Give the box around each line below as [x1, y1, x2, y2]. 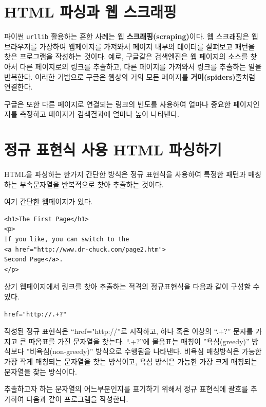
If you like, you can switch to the [4, 236, 129, 243]
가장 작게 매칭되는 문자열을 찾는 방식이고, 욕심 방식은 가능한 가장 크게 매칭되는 [4, 356, 258, 366]
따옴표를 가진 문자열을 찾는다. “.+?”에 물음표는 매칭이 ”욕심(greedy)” [28, 335, 250, 346]
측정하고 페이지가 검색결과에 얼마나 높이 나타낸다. [20, 109, 179, 119]
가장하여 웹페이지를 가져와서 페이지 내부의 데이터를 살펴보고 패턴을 [40, 41, 255, 51]
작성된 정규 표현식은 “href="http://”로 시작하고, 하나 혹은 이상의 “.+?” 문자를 [4, 326, 253, 337]
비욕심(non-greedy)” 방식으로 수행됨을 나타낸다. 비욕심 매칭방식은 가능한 [29, 346, 262, 357]
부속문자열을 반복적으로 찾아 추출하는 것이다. [20, 179, 164, 189]
